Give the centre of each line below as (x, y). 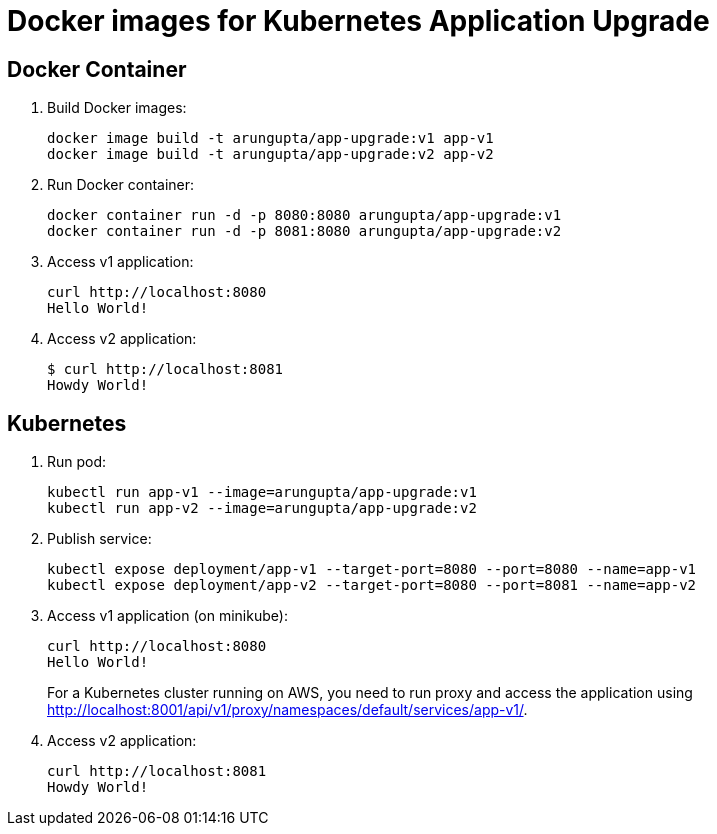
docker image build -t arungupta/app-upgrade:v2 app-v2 (270, 154)
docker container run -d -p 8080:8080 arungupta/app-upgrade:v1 (304, 215)
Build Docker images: (117, 108)
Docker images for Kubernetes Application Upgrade (358, 21)
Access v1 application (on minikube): (167, 616)
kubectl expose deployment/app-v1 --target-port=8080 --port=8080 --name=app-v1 (372, 569)
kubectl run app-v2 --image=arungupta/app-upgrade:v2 (262, 508)
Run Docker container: (121, 185)
